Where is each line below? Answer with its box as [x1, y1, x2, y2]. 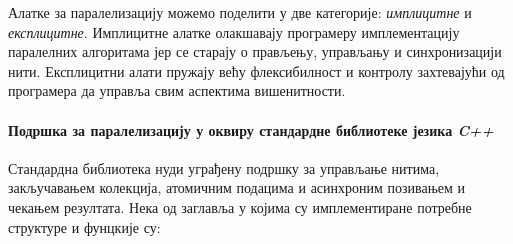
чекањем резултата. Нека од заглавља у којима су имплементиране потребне [8, 196, 472, 217]
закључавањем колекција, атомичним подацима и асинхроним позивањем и [8, 177, 466, 198]
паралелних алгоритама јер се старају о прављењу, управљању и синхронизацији [8, 41, 502, 62]
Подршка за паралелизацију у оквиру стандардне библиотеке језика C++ [8, 119, 494, 140]
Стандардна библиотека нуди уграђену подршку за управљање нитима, [8, 157, 440, 178]
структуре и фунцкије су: [8, 216, 161, 237]
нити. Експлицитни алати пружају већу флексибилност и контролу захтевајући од [8, 60, 505, 81]
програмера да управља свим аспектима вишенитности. [8, 80, 346, 101]
